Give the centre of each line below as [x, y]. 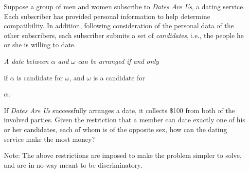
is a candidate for [119, 77]
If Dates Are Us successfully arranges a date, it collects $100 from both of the [119, 110]
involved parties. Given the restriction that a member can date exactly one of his [124, 120]
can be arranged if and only [118, 61]
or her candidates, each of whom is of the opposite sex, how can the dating [116, 129]
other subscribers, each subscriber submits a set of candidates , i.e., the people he [124, 35]
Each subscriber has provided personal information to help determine [107, 16]
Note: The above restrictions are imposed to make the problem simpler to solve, [123, 155]
